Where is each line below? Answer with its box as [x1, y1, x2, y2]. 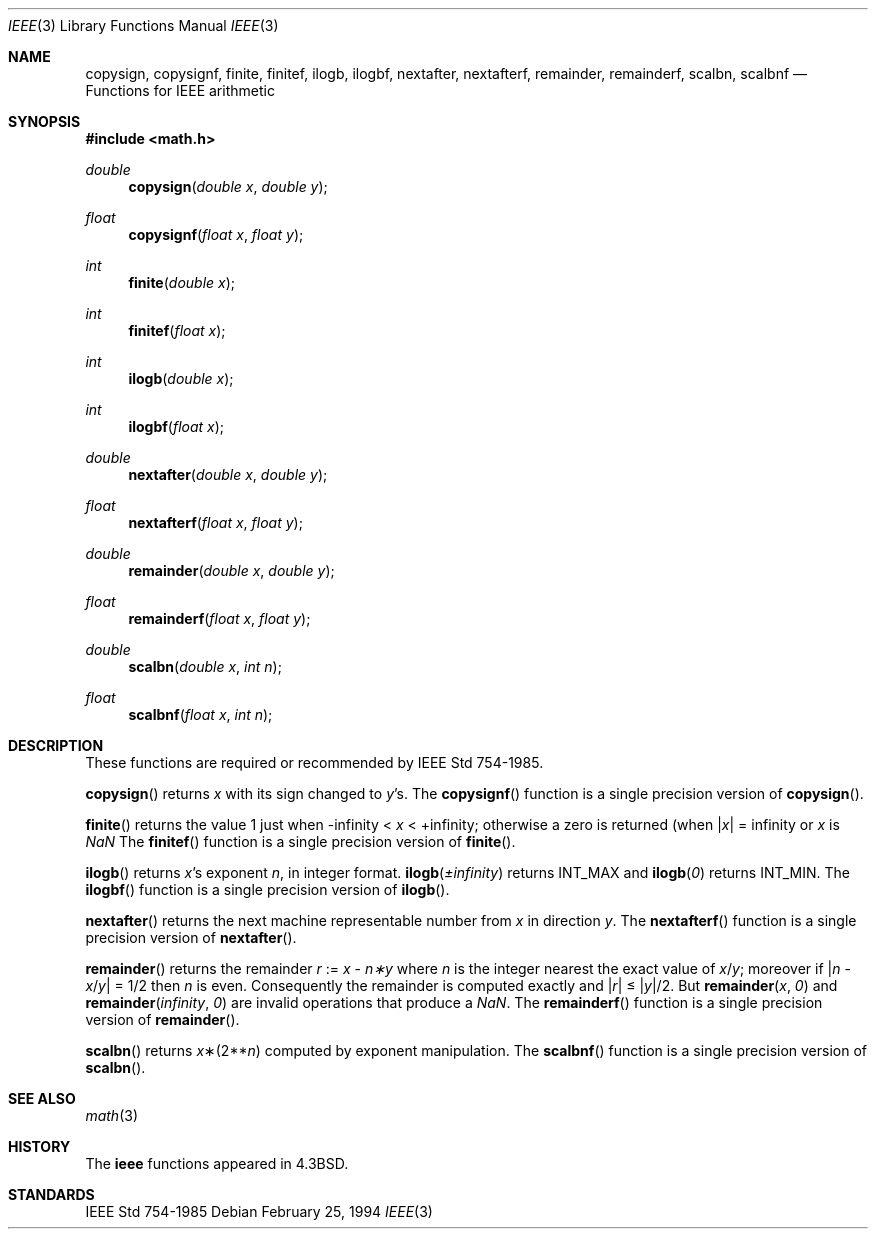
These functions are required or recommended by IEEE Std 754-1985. [85, 754, 544, 771]
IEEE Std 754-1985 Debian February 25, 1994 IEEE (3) [85, 1203, 433, 1220]
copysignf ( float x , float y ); [128, 226, 304, 243]
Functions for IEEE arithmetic [85, 82, 275, 99]
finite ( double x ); [128, 274, 236, 291]
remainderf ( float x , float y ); [128, 610, 311, 627]
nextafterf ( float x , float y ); [128, 514, 303, 531]
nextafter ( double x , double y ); [128, 466, 328, 483]
